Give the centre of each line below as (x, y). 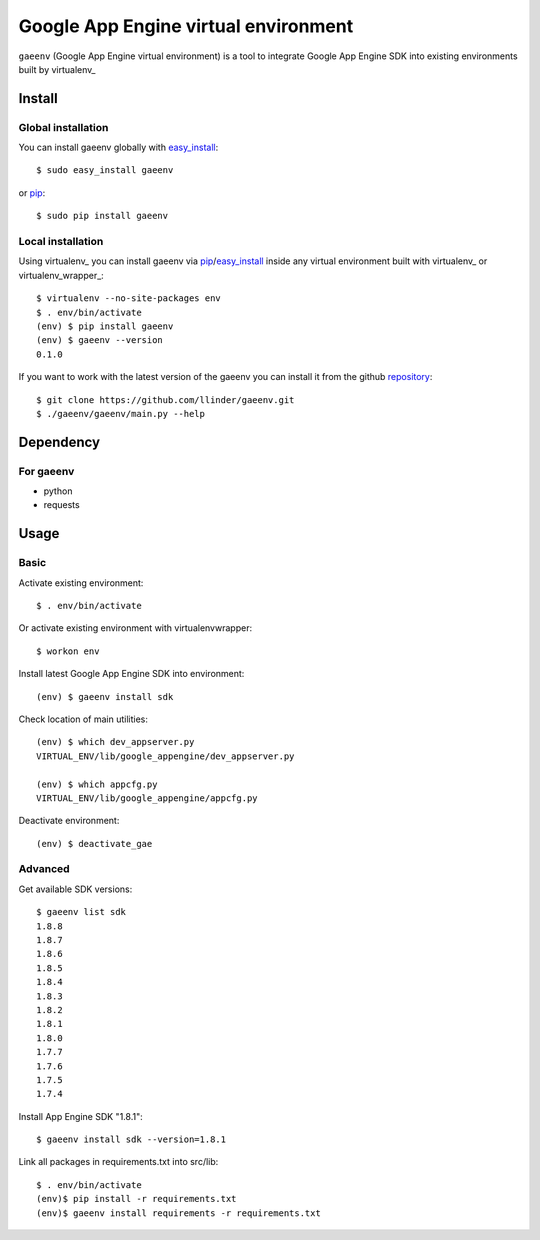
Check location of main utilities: (83, 719)
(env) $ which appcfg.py (97, 784)
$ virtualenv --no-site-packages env (129, 298)
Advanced (44, 869)
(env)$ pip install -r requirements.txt (136, 1199)
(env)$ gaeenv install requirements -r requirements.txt (179, 1213)
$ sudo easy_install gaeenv (105, 170)
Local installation (61, 242)
